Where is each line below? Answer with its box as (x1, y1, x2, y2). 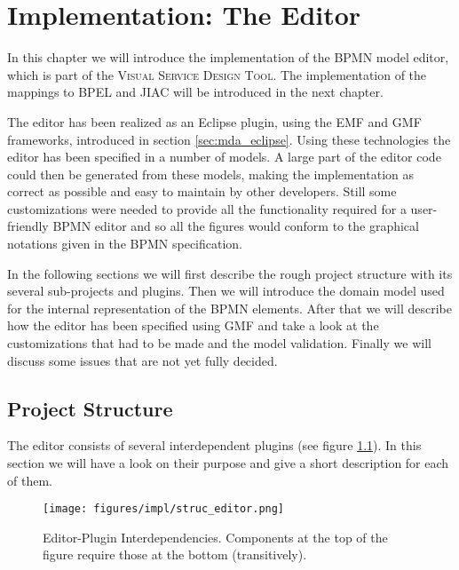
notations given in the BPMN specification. (7, 234, 243, 253)
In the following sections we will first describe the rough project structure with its (7, 264, 453, 282)
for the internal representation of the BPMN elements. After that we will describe (7, 298, 452, 317)
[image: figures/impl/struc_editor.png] (43, 503, 285, 516)
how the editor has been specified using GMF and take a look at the (7, 316, 379, 335)
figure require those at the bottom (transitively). (43, 545, 307, 564)
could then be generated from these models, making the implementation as (7, 164, 415, 183)
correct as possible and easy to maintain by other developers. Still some (7, 182, 397, 201)
